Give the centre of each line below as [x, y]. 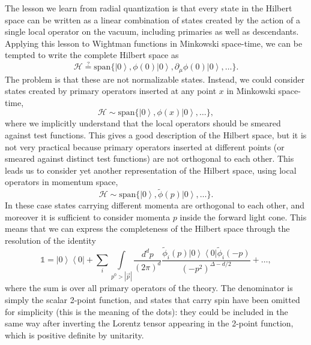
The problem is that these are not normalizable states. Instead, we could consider [155, 79]
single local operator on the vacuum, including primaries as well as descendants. [152, 31]
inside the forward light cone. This [243, 217]
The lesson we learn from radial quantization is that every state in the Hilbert [149, 8]
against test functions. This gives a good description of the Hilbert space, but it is [156, 135]
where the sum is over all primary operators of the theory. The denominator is [149, 288]
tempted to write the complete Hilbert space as [92, 55]
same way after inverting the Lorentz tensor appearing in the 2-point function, [149, 323]
